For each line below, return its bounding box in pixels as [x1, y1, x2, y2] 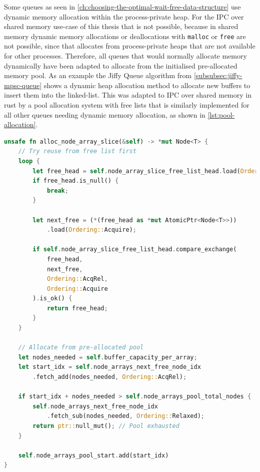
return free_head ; [46, 304, 108, 312]
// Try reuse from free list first [18, 148, 136, 155]
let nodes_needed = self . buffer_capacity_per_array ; [18, 353, 197, 361]
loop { [18, 157, 40, 165]
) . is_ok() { [32, 295, 72, 302]
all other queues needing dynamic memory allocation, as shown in [4, 109, 205, 120]
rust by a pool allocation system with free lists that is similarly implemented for [4, 100, 249, 110]
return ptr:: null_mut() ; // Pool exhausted [32, 422, 179, 429]
